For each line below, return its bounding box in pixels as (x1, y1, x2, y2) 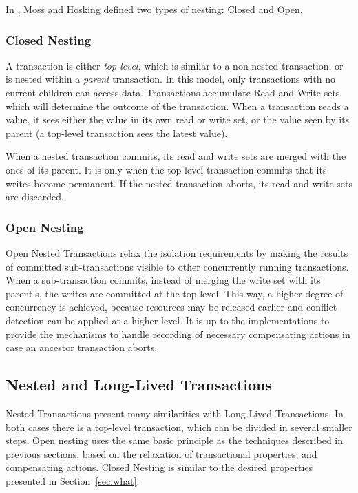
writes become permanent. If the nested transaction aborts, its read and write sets (6, 176, 352, 190)
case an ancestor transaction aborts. (6, 340, 158, 355)
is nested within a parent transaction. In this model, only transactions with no (6, 72, 335, 86)
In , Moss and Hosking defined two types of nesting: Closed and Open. (6, 2, 303, 16)
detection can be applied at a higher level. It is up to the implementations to (6, 313, 330, 327)
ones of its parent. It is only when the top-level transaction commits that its (6, 162, 327, 176)
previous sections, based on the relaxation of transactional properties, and (6, 446, 317, 461)
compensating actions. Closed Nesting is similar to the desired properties (6, 460, 313, 474)
